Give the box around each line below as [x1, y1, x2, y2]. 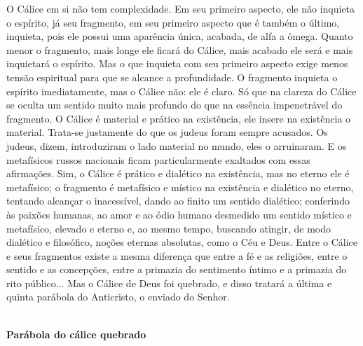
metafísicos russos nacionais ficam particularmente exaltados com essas [6, 152, 310, 167]
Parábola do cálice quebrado [6, 326, 146, 341]
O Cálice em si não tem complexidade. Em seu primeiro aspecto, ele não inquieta [6, 1, 355, 15]
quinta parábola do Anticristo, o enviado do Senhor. [6, 289, 230, 304]
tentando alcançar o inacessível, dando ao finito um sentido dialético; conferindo [6, 193, 350, 208]
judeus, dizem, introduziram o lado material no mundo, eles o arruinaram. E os [6, 138, 347, 153]
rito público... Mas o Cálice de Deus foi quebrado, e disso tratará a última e [6, 275, 332, 290]
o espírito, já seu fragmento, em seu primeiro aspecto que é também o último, [6, 15, 340, 29]
